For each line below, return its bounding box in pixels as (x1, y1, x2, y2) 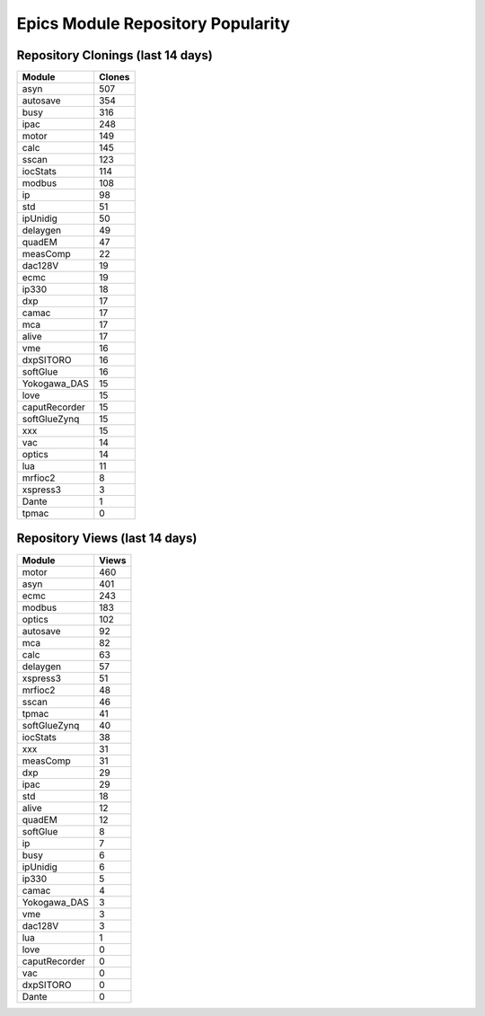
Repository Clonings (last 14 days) (16, 48, 213, 63)
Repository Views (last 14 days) (16, 531, 198, 546)
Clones (99, 71, 130, 84)
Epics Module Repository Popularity (16, 13, 291, 33)
